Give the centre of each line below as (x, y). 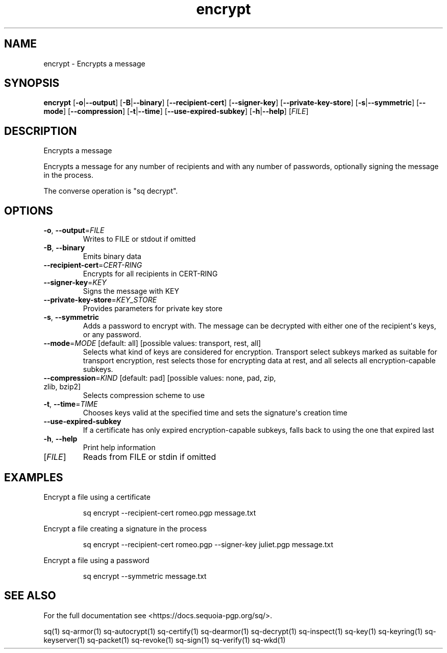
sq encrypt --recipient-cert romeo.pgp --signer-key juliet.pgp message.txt (208, 544)
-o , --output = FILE (74, 230)
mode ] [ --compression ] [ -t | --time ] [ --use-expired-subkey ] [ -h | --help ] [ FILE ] (176, 111)
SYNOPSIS (32, 83)
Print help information (119, 448)
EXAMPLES (34, 477)
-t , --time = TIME (71, 404)
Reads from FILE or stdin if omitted (150, 457)
